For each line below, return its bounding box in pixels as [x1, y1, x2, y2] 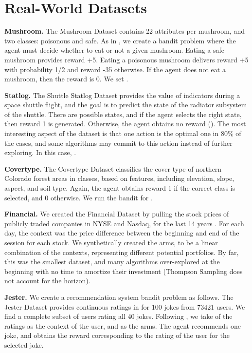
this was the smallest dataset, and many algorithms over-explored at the [4, 256, 220, 267]
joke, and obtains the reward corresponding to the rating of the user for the [4, 330, 230, 340]
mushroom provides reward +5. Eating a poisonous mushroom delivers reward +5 [4, 54, 249, 64]
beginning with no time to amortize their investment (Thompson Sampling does [4, 266, 243, 276]
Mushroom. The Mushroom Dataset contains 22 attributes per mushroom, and [4, 26, 245, 36]
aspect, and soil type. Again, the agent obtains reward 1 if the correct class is [4, 183, 235, 193]
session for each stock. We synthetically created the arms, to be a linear [4, 237, 218, 247]
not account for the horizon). [4, 275, 90, 286]
